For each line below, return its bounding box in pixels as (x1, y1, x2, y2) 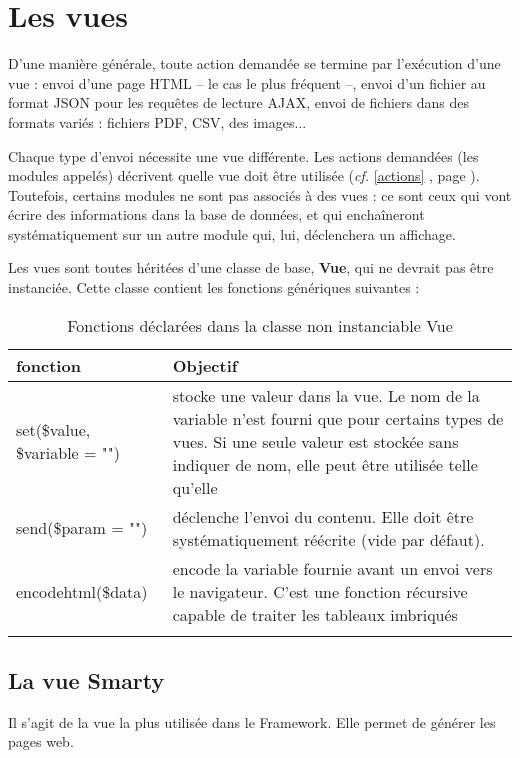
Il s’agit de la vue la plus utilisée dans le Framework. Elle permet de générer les (8, 711, 496, 732)
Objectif (172, 353, 238, 377)
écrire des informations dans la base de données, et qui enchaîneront (8, 204, 425, 225)
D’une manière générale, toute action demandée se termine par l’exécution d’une (8, 53, 501, 74)
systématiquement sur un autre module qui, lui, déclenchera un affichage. (8, 223, 456, 244)
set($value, (16, 418, 91, 442)
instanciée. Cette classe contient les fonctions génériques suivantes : (8, 277, 420, 298)
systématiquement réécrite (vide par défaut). (172, 527, 485, 551)
